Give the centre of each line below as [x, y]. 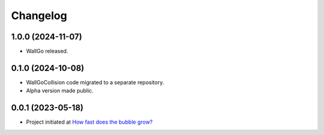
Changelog [39, 16]
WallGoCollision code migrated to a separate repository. [95, 82]
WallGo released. [47, 51]
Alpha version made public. [60, 91]
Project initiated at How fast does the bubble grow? [89, 122]
